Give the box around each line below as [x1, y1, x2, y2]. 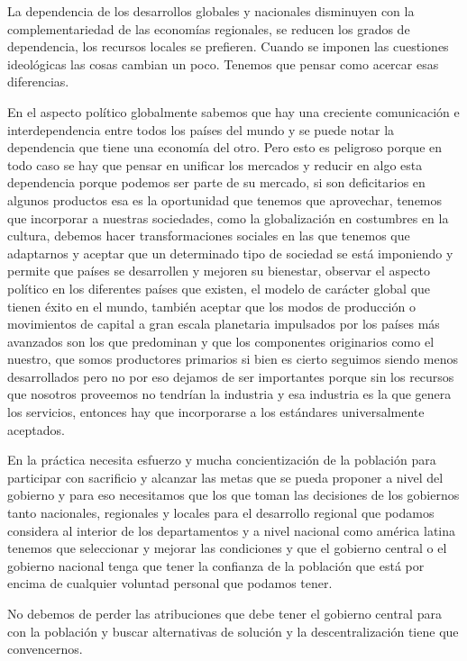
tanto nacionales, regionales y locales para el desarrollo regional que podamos [7, 503, 435, 522]
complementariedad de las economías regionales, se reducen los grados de [7, 19, 410, 38]
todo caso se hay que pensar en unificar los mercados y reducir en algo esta [7, 155, 423, 174]
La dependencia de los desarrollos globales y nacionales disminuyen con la [7, 2, 415, 20]
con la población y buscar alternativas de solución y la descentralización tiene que [7, 621, 459, 640]
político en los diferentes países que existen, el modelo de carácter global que [7, 278, 431, 297]
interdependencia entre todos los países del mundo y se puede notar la [7, 120, 395, 139]
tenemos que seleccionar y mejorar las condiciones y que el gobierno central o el [7, 539, 447, 557]
